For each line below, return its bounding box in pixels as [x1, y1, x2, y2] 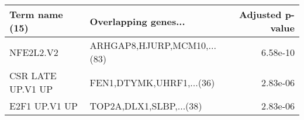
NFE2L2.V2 [9, 45, 58, 59]
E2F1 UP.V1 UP [9, 99, 78, 112]
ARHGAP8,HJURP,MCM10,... [89, 38, 216, 52]
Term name [9, 8, 63, 21]
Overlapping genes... [89, 14, 185, 28]
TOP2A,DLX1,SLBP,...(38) [89, 99, 202, 112]
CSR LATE [9, 69, 57, 82]
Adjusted [239, 8, 282, 21]
